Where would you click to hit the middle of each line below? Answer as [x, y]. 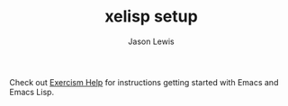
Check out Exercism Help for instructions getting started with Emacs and [144, 82]
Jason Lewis [151, 41]
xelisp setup [151, 17]
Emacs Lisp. [32, 92]
